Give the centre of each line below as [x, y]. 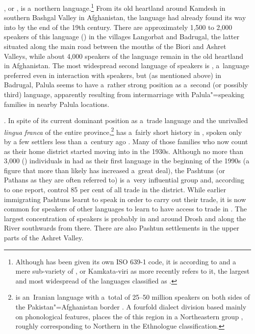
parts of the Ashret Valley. [44, 237]
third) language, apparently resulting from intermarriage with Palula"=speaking [124, 94]
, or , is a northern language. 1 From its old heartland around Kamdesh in [115, 7]
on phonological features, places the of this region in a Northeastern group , [129, 316]
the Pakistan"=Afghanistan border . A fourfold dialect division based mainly [131, 306]
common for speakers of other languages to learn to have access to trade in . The [126, 209]
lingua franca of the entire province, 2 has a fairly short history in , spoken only [123, 131]
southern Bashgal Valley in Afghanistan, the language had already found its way [125, 17]
